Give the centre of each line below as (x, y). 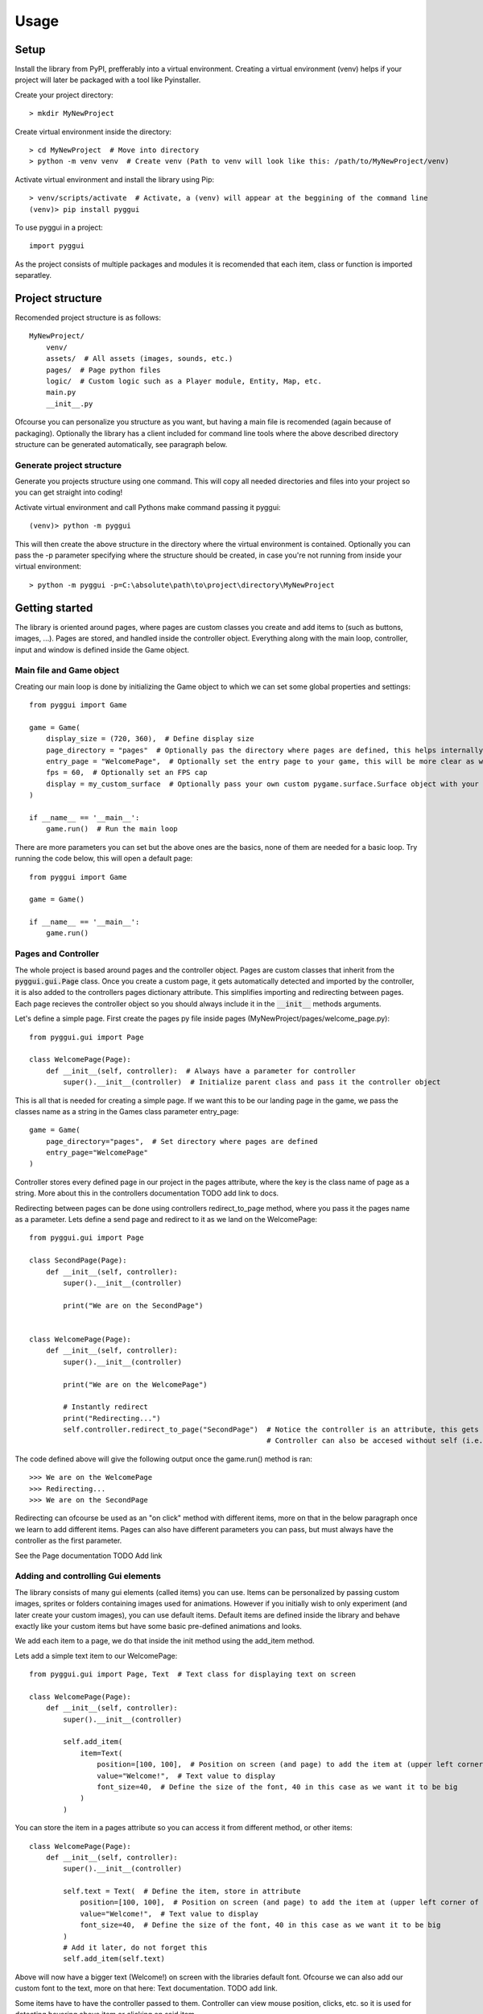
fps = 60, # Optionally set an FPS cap (127, 773)
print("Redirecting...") (112, 1418)
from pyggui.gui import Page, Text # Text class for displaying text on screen (193, 1674)
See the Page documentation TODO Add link (89, 1556)
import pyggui (57, 246)
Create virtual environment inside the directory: (93, 131)
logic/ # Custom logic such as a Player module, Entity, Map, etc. (184, 381)
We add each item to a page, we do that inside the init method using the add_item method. (165, 1641)
